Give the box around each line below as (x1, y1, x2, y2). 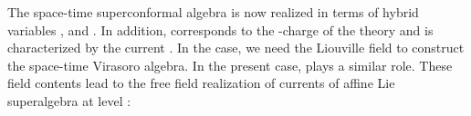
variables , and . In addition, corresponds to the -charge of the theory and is (7, 20, 434, 39)
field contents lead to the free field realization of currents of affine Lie (7, 73, 395, 92)
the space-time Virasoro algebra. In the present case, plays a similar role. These (7, 55, 453, 74)
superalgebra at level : (7, 91, 131, 110)
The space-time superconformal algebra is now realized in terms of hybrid (7, 3, 419, 21)
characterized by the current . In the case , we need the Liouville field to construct (7, 38, 465, 57)
